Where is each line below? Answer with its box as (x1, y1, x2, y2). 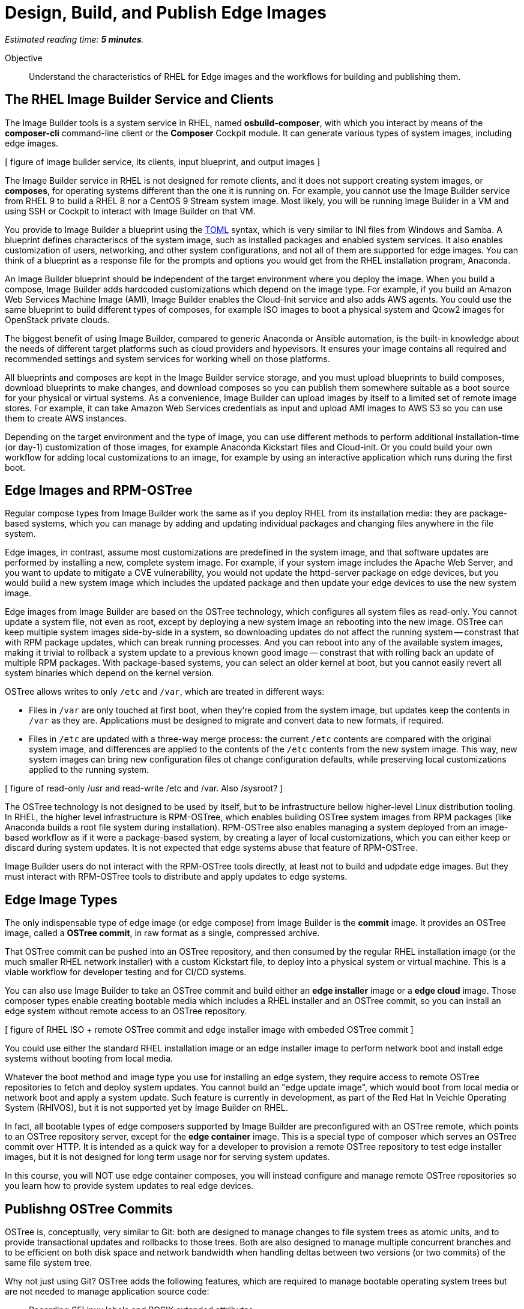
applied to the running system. (29, 764, 149, 775)
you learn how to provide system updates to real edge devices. (5, 1181, 254, 1191)
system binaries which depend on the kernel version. (5, 668, 214, 679)
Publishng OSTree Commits (5, 1201, 173, 1217)
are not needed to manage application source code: (5, 1286, 209, 1297)
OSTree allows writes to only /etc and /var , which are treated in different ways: (5, 686, 325, 697)
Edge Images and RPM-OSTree (5, 483, 193, 498)
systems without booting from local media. (5, 1053, 173, 1064)
